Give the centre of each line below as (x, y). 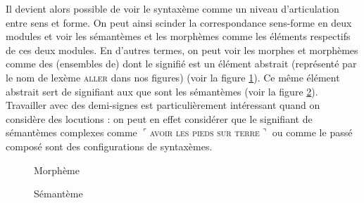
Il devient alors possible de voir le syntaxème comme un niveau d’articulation (172, 8)
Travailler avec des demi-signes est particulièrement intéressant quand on (163, 105)
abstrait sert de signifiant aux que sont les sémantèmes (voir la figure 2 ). (162, 91)
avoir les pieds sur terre (205, 132)
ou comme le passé (312, 132)
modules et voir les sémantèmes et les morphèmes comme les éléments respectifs (178, 36)
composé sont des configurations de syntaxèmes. (109, 146)
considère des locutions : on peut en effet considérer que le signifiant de (159, 118)
